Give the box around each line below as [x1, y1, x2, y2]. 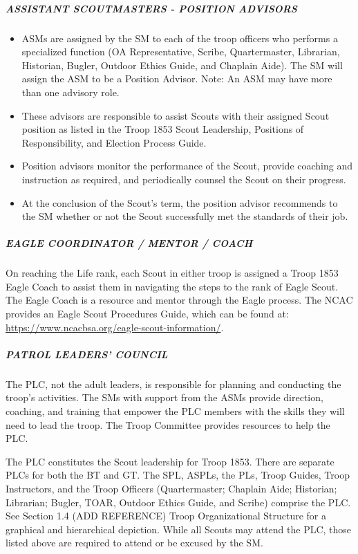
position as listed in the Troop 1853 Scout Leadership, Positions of [21, 122, 304, 136]
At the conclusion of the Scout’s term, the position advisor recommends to [21, 195, 338, 210]
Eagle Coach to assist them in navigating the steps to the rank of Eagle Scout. [6, 279, 339, 293]
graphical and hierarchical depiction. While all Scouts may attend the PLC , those [6, 521, 352, 536]
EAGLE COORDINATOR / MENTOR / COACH [6, 236, 253, 250]
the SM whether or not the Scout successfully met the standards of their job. [21, 209, 348, 223]
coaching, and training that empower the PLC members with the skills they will [6, 403, 345, 418]
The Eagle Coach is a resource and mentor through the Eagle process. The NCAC [6, 293, 353, 307]
